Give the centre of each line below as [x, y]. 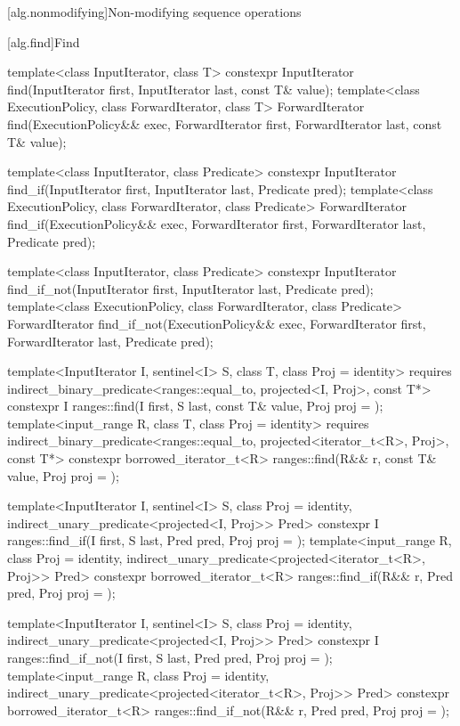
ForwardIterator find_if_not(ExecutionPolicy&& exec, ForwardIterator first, [217, 323]
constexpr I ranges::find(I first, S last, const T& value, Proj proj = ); [195, 406]
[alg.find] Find [44, 41]
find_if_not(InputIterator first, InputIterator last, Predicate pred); [190, 288]
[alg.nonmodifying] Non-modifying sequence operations [154, 12]
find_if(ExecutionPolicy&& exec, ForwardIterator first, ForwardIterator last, [217, 223]
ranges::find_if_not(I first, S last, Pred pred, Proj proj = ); [170, 657]
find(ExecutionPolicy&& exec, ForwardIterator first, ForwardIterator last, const [225, 123]
